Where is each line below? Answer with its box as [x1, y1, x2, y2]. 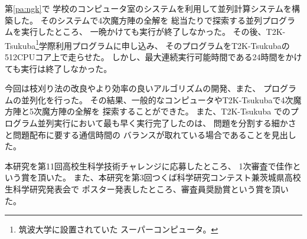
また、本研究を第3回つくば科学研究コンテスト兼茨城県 [73, 171, 285, 184]
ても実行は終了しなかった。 [5, 62, 112, 74]
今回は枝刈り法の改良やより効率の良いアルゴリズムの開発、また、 [5, 82, 261, 94]
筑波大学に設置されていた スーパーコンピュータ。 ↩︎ [18, 223, 218, 235]
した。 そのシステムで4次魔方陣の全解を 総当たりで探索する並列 [12, 14, 262, 26]
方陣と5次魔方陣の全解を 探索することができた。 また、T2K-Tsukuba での [5, 105, 290, 117]
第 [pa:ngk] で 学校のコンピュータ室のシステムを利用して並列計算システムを [5, 2, 292, 14]
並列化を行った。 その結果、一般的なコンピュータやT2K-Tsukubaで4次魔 [21, 93, 302, 106]
